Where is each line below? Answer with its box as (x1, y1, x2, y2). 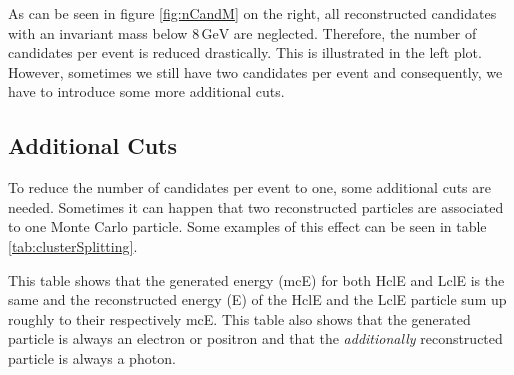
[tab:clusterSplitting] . (8, 235, 138, 256)
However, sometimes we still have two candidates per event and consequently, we (8, 61, 503, 82)
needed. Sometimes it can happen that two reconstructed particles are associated (8, 196, 504, 217)
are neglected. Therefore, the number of (233, 22, 477, 43)
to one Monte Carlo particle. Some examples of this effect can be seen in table (8, 216, 487, 237)
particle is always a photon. (8, 347, 176, 368)
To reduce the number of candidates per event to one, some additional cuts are (8, 177, 491, 198)
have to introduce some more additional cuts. (8, 81, 285, 102)
